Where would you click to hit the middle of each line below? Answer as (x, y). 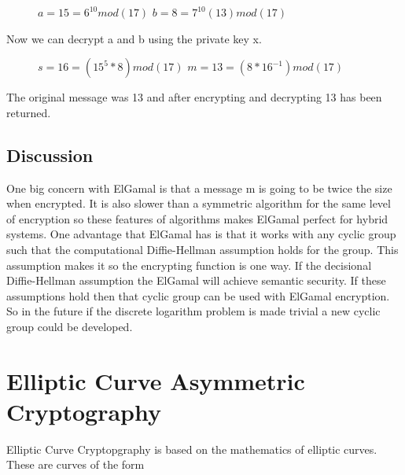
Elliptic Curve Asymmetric (156, 380)
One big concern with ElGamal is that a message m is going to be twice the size (199, 188)
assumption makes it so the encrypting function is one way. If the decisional (189, 265)
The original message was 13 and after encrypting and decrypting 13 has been (194, 97)
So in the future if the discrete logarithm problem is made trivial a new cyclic (193, 311)
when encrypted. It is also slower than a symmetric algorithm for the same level (199, 203)
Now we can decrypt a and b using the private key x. (134, 38)
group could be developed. (70, 326)
